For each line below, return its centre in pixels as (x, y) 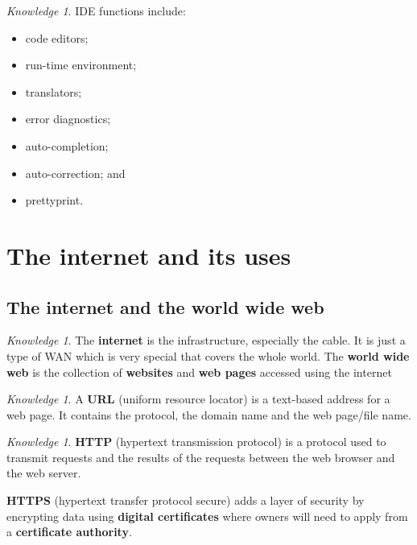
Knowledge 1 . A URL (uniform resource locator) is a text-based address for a (198, 399)
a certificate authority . (69, 532)
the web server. (44, 473)
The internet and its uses (149, 255)
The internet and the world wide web (165, 306)
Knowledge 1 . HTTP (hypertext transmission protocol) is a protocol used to (196, 442)
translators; (54, 91)
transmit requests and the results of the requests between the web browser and (201, 457)
